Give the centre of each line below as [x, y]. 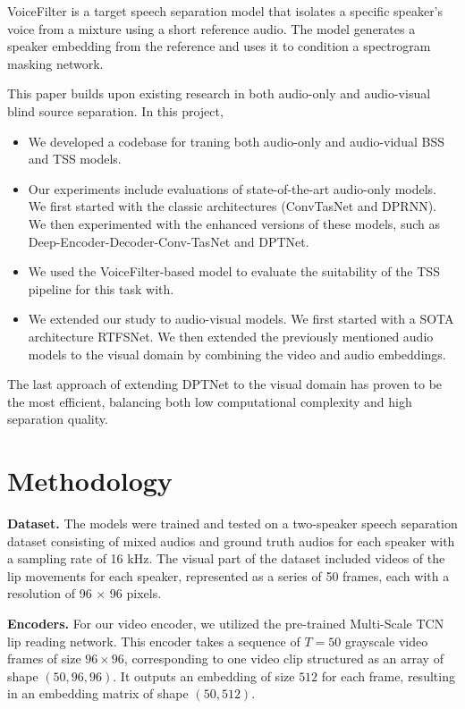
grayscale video [386, 641]
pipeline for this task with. [101, 288]
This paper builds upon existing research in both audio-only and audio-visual [219, 93]
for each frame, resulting [388, 675]
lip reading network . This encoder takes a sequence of [154, 641]
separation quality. [58, 419]
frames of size [44, 658]
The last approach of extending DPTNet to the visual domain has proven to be [225, 384]
